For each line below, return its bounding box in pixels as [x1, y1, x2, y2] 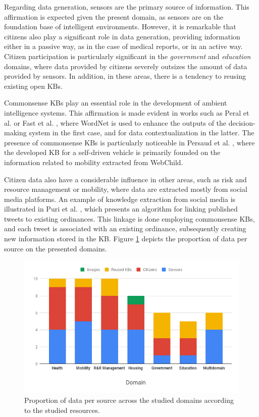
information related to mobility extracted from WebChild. [4, 157, 183, 167]
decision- [228, 117, 255, 128]
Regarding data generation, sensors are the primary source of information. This [4, 2, 249, 12]
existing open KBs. [4, 80, 63, 91]
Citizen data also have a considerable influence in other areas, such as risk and [4, 174, 247, 184]
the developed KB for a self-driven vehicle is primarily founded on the [4, 147, 221, 158]
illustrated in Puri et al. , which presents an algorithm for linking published [4, 203, 238, 214]
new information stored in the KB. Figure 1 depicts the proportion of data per [4, 233, 247, 244]
